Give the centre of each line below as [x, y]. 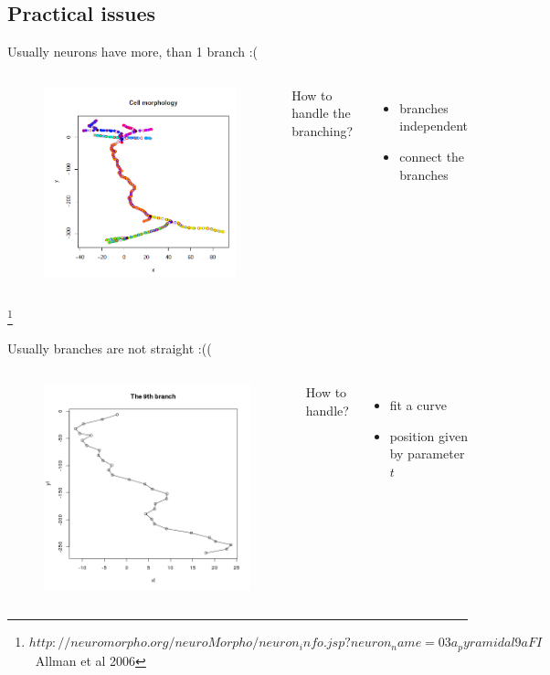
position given [428, 435]
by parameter [427, 454]
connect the [432, 156]
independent [434, 126]
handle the [321, 113]
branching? [323, 130]
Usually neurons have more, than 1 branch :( [133, 52]
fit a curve [418, 405]
